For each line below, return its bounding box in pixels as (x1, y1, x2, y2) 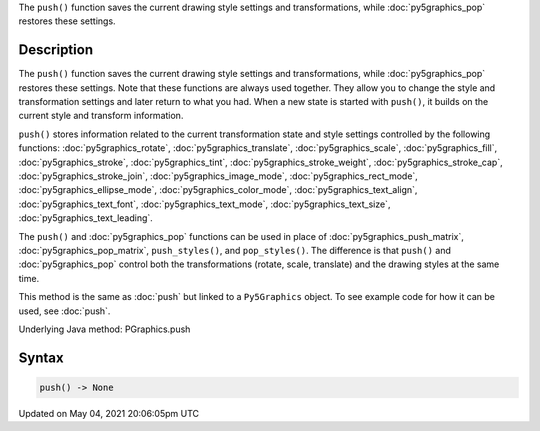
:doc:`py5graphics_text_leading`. (18, 212, 154, 224)
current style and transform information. (18, 110, 184, 122)
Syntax (18, 349, 64, 366)
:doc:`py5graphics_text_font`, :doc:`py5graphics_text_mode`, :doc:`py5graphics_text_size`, (18, 198, 391, 210)
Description (18, 41, 94, 59)
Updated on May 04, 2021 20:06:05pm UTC (18, 407, 200, 419)
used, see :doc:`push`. (18, 305, 111, 317)
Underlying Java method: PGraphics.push (18, 323, 191, 335)
